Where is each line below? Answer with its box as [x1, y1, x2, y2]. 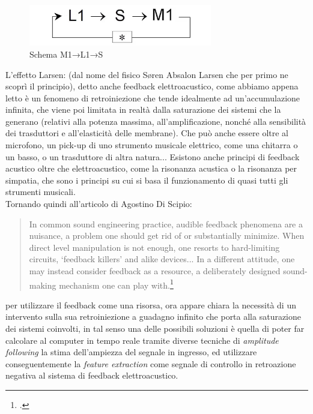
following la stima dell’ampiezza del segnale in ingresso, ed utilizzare [5, 346, 257, 358]
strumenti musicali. [5, 185, 76, 198]
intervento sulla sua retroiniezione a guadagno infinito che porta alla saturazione [5, 310, 302, 323]
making [29, 278, 56, 291]
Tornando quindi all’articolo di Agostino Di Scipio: [5, 197, 192, 210]
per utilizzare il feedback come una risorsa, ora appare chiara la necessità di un [5, 298, 296, 311]
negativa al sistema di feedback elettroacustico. [5, 369, 178, 382]
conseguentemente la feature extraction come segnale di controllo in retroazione [5, 357, 296, 370]
